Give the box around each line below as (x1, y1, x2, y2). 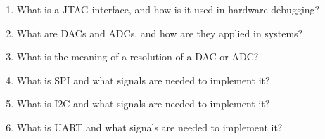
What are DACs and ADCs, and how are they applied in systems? (16, 25, 303, 40)
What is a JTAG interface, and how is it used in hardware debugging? (16, 2, 320, 16)
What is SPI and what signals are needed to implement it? (16, 72, 270, 87)
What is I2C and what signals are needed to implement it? (16, 96, 270, 111)
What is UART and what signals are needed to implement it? (16, 119, 283, 134)
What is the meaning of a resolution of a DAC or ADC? (16, 49, 259, 64)
